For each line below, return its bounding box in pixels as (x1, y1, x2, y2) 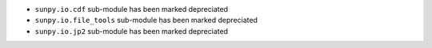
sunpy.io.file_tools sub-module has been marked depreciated (34, 16, 258, 25)
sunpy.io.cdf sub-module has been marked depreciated (34, 5, 228, 13)
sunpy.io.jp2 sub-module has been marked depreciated (34, 26, 228, 35)
